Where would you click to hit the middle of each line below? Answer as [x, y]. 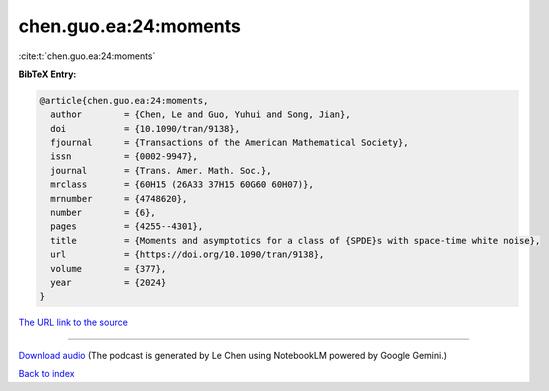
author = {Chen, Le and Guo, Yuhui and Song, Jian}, [200, 114]
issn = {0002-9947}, [124, 156]
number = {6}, [103, 213]
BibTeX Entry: [47, 74]
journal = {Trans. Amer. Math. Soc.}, [161, 170]
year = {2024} [108, 282]
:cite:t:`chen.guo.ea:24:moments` [87, 56]
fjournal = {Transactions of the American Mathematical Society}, [229, 143]
